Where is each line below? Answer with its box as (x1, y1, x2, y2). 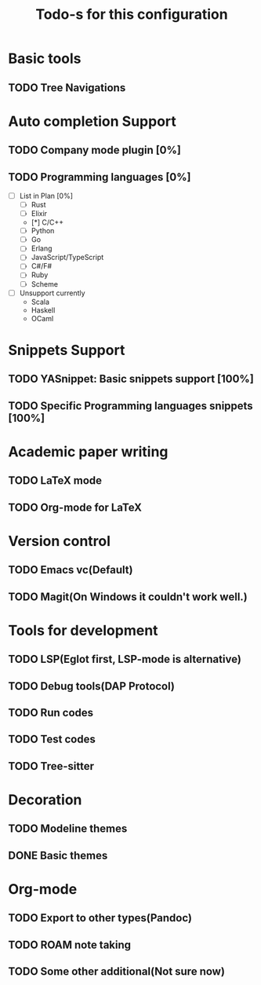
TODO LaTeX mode (8, 474, 103, 488)
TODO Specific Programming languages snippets (8, 399, 253, 412)
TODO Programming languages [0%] (8, 170, 191, 184)
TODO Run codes (8, 705, 94, 720)
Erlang (31, 244, 53, 253)
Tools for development (8, 621, 158, 639)
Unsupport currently (19, 288, 85, 298)
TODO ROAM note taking (8, 938, 132, 951)
